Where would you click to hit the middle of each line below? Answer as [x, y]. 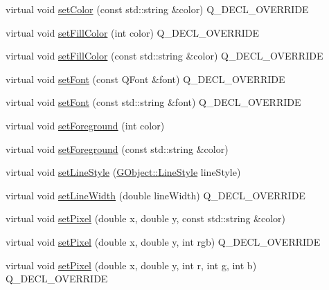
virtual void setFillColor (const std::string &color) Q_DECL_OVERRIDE [164, 56]
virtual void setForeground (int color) [85, 125]
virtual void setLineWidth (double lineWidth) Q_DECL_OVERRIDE [155, 195]
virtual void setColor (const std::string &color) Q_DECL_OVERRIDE [157, 9]
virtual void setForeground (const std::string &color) [117, 148]
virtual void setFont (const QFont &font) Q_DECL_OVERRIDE [145, 79]
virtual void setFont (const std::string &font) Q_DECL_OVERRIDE [153, 102]
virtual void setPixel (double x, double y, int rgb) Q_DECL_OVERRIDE [163, 241]
